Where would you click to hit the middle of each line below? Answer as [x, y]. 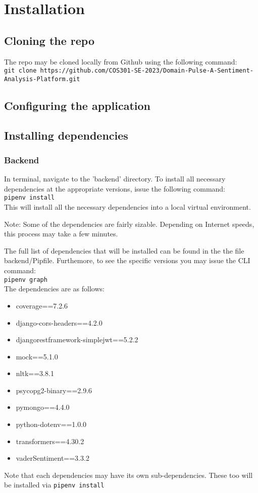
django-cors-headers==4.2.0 [59, 322]
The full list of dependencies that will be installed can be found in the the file [124, 250]
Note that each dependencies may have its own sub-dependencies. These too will [128, 475]
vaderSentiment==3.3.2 [53, 458]
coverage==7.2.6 [42, 305]
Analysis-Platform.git [42, 79]
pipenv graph [26, 280]
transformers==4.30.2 [50, 441]
